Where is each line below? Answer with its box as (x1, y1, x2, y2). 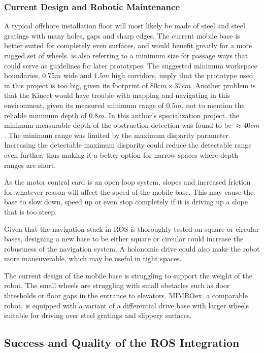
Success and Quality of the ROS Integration (4, 335, 240, 350)
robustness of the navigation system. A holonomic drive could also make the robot (4, 243, 260, 254)
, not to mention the (181, 99, 245, 110)
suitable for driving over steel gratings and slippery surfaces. (4, 310, 192, 321)
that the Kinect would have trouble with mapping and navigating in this (4, 90, 230, 100)
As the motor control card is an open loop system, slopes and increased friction (4, 176, 251, 187)
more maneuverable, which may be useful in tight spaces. (4, 253, 182, 264)
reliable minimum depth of (4, 110, 87, 120)
